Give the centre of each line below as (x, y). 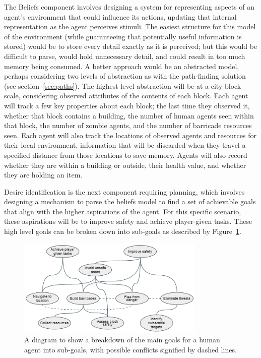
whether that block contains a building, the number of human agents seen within (129, 115)
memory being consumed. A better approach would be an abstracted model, (122, 66)
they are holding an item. (43, 175)
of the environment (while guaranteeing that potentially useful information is (123, 36)
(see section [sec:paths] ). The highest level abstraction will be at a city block (123, 85)
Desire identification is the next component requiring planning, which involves (124, 191)
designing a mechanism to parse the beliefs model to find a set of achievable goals (130, 201)
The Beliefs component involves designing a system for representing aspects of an (129, 7)
